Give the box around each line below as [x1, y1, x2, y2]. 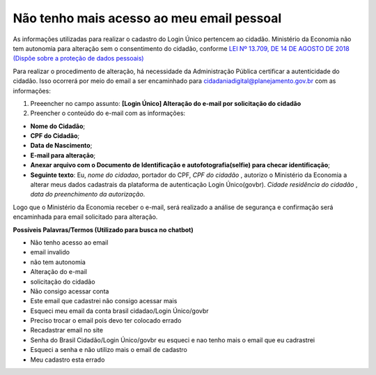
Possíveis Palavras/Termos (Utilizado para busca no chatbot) [13, 225, 194, 234]
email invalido [30, 248, 70, 257]
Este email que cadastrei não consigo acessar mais [30, 297, 178, 305]
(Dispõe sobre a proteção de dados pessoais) [13, 54, 144, 63]
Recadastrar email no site [30, 326, 104, 335]
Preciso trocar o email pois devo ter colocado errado [30, 316, 182, 325]
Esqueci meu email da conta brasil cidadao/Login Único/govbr [30, 307, 209, 315]
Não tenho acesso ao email [30, 238, 109, 247]
